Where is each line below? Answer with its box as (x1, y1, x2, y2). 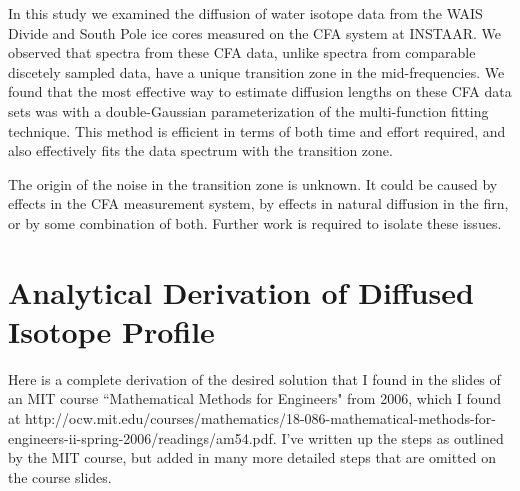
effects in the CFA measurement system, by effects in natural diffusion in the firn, (8, 193, 509, 214)
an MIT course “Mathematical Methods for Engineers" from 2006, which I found (8, 388, 502, 409)
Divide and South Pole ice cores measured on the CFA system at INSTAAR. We (8, 22, 502, 43)
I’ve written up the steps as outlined (281, 427, 504, 448)
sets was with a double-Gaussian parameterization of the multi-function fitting (8, 100, 489, 121)
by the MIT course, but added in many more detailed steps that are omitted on (8, 447, 496, 468)
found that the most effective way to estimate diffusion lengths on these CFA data (8, 81, 512, 102)
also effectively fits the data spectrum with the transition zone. (8, 140, 393, 161)
